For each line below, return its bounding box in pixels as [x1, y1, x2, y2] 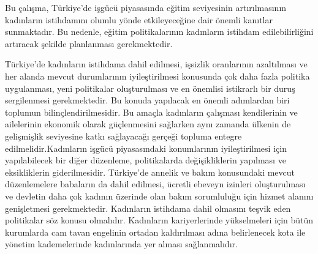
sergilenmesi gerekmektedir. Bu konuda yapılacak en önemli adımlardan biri [5, 94, 290, 106]
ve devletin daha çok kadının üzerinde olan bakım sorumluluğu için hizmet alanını [5, 189, 314, 202]
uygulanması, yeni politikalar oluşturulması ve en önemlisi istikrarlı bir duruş [5, 81, 295, 94]
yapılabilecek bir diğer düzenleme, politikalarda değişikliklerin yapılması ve [5, 154, 286, 166]
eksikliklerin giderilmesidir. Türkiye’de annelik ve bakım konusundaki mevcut [5, 165, 295, 178]
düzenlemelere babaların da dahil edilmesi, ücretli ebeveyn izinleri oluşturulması [5, 177, 306, 190]
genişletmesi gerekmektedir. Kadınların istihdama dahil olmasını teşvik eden [5, 201, 291, 214]
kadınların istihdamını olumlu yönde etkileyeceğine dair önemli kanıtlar [5, 13, 273, 26]
